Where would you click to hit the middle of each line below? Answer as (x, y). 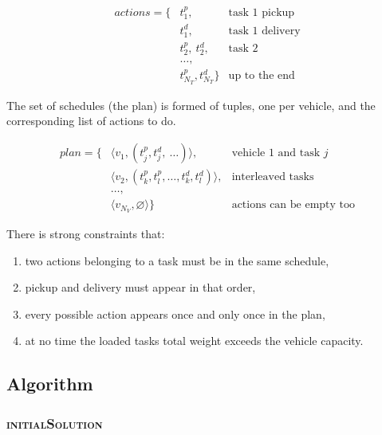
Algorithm (50, 384)
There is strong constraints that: (86, 234)
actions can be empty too (293, 205)
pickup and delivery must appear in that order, (140, 287)
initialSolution (55, 423)
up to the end (262, 76)
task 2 (243, 49)
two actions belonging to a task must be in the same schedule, (177, 260)
